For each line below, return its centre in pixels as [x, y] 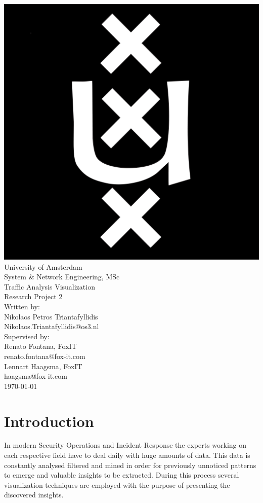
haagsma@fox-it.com [36, 376]
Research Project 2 [33, 296]
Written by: [22, 306]
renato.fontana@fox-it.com [45, 356]
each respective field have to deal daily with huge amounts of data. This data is [127, 455]
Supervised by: [27, 336]
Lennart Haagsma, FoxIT [43, 366]
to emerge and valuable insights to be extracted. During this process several [122, 475]
